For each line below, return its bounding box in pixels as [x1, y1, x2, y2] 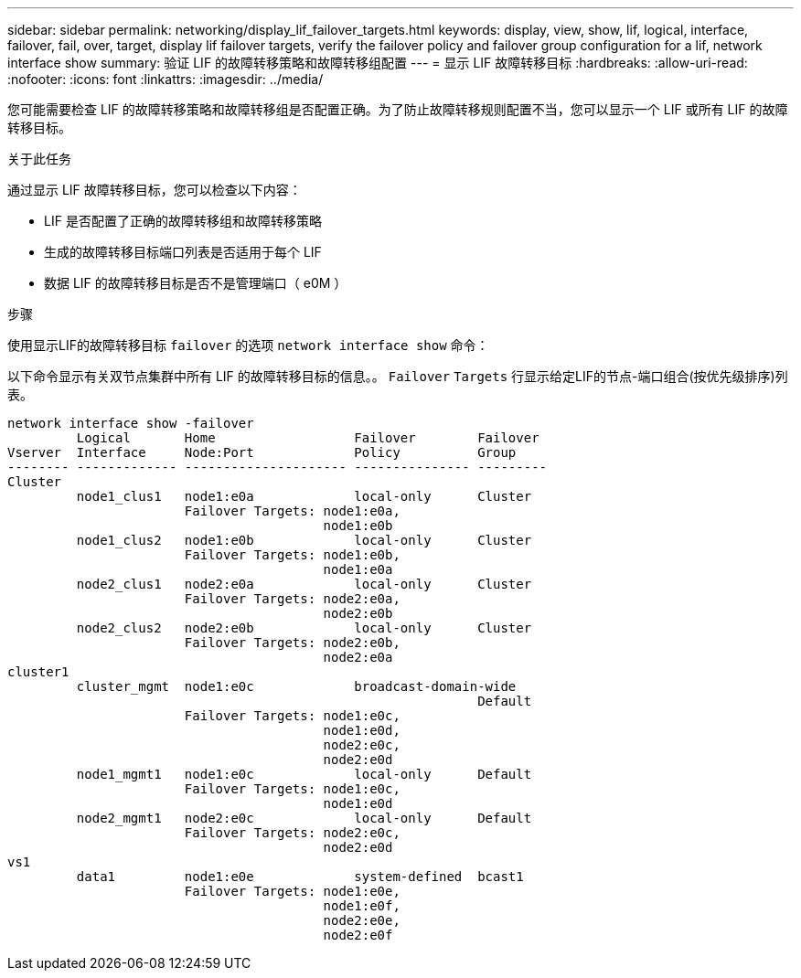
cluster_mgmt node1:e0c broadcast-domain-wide [76, 679, 517, 694]
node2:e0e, [323, 913, 400, 928]
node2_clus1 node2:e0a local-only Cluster [76, 577, 532, 591]
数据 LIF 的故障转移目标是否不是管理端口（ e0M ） [44, 275, 347, 291]
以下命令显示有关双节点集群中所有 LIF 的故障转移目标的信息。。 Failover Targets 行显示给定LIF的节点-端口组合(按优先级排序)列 [7, 368, 788, 384]
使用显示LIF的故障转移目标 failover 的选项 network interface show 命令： [7, 337, 489, 353]
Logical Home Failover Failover [76, 431, 539, 445]
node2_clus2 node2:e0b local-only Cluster [76, 621, 532, 635]
